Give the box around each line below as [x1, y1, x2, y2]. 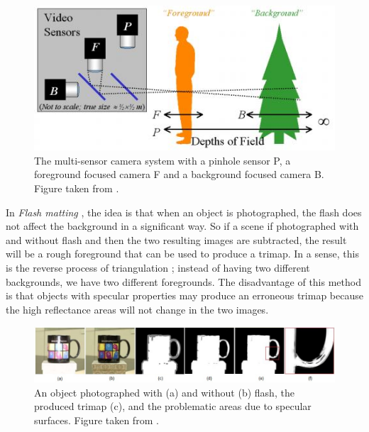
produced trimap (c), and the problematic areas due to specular [34, 399, 312, 414]
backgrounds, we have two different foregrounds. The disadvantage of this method [6, 274, 361, 289]
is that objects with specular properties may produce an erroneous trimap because [6, 288, 363, 303]
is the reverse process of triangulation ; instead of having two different [6, 260, 310, 275]
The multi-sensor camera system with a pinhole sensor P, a [34, 153, 291, 167]
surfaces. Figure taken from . [34, 412, 159, 427]
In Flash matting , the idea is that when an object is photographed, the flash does [6, 204, 362, 219]
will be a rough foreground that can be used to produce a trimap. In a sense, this [6, 246, 359, 261]
